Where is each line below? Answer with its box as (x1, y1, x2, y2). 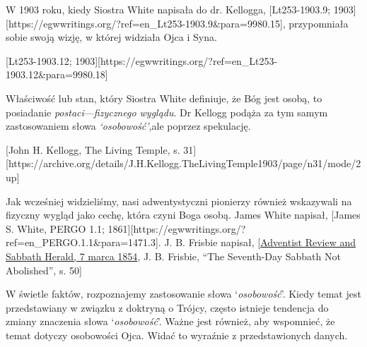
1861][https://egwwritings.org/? (107, 221, 246, 236)
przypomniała (289, 16, 349, 30)
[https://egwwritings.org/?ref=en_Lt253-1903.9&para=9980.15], (6, 16, 286, 30)
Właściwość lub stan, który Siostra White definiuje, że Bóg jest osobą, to (6, 90, 322, 105)
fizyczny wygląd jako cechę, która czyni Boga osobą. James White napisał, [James (6, 207, 361, 222)
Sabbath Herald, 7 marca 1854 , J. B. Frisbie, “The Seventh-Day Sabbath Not (6, 248, 341, 263)
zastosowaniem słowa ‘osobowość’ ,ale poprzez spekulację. (6, 118, 251, 133)
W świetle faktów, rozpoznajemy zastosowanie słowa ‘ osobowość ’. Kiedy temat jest (6, 286, 361, 301)
